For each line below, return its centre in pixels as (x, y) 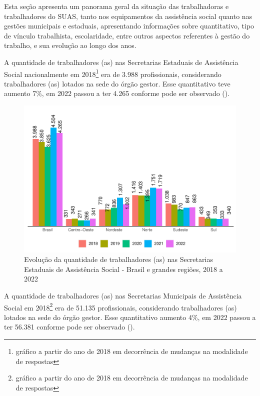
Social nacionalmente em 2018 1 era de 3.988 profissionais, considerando (113, 73)
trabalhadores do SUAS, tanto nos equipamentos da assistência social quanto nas (128, 16)
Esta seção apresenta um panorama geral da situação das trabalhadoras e (116, 6)
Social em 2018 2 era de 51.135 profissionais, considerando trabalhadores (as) (120, 306)
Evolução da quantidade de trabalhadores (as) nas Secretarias (118, 259)
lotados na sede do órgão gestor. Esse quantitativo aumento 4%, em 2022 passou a (130, 317)
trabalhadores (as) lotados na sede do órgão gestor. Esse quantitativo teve (117, 83)
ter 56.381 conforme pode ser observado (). (69, 327)
